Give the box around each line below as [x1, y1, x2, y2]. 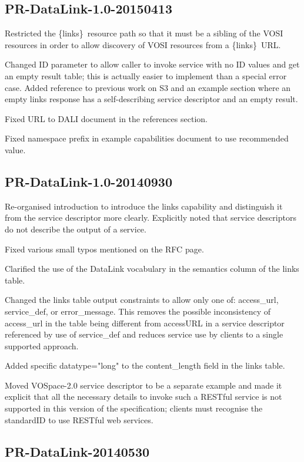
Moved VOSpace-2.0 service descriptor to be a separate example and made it [5, 379, 282, 391]
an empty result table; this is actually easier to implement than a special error [5, 69, 287, 82]
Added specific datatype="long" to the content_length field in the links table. [5, 359, 285, 372]
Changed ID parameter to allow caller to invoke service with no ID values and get [5, 58, 300, 70]
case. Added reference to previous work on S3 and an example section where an [5, 81, 291, 93]
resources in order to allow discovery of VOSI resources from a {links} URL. [5, 38, 281, 50]
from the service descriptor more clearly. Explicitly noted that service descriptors [5, 211, 296, 224]
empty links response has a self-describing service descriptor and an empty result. [5, 93, 298, 105]
